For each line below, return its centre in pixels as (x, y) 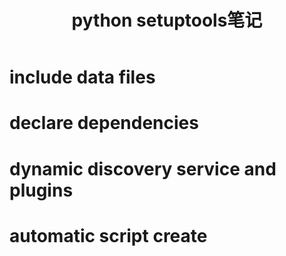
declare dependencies (104, 123)
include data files (82, 77)
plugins (41, 190)
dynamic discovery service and (143, 168)
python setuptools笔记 (167, 20)
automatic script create (108, 235)
